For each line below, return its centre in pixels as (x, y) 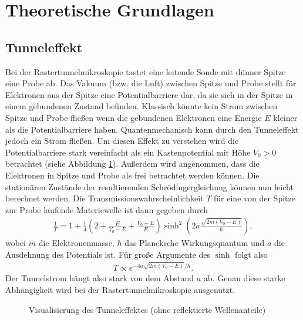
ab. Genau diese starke (244, 278)
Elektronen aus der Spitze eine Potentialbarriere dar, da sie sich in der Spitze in (149, 94)
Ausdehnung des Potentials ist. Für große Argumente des (108, 254)
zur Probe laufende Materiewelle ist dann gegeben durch (107, 209)
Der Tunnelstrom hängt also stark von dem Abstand (100, 278)
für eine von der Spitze (255, 198)
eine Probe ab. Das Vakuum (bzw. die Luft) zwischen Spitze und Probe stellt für (151, 83)
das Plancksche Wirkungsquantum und (195, 243)
